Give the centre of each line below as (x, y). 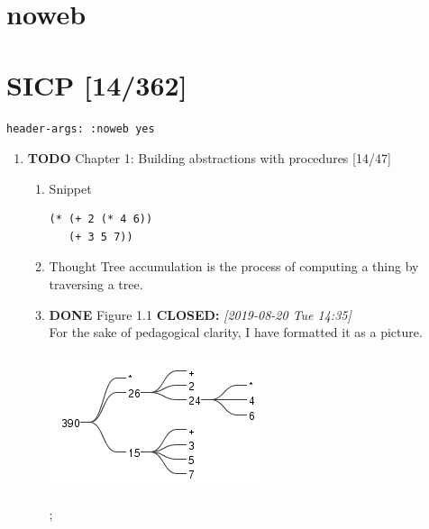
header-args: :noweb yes (81, 128)
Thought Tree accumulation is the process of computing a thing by (234, 266)
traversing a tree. (96, 284)
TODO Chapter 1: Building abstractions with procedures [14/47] (209, 158)
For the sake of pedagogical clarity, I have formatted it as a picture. (236, 332)
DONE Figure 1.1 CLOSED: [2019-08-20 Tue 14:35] (200, 314)
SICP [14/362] (97, 84)
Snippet (70, 188)
